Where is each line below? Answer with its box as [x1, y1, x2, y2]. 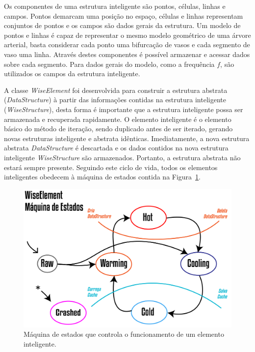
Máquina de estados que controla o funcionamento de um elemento [24, 329, 224, 339]
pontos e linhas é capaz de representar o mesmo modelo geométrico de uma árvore [4, 29, 251, 40]
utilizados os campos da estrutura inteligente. [4, 68, 140, 79]
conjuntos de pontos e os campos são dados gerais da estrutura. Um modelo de [4, 20, 241, 30]
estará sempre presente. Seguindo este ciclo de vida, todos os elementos [4, 162, 218, 172]
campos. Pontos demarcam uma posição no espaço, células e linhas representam [4, 10, 243, 21]
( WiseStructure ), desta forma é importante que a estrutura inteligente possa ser [4, 104, 243, 114]
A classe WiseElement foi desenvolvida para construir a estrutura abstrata [4, 85, 228, 95]
